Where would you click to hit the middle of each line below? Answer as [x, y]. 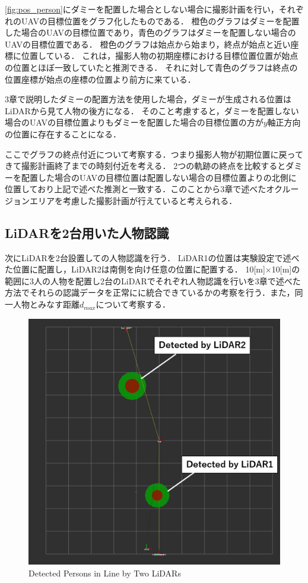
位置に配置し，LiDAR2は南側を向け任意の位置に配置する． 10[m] [139, 269]
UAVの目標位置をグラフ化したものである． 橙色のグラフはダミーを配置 [160, 21]
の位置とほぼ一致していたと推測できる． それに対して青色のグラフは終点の [151, 67]
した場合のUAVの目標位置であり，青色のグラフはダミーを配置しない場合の [150, 32]
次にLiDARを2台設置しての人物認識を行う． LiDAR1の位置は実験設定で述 [148, 257]
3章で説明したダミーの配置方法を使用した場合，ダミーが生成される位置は [148, 99]
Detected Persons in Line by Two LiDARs [105, 573]
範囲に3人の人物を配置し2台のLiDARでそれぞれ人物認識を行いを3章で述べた [153, 280]
